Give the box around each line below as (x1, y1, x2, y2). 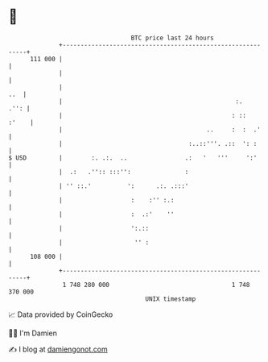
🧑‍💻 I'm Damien (8, 328, 58, 338)
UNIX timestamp (145, 294, 196, 303)
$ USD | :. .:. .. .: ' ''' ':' (8, 153, 258, 162)
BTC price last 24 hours (130, 34, 215, 42)
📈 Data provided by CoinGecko (8, 310, 113, 319)
